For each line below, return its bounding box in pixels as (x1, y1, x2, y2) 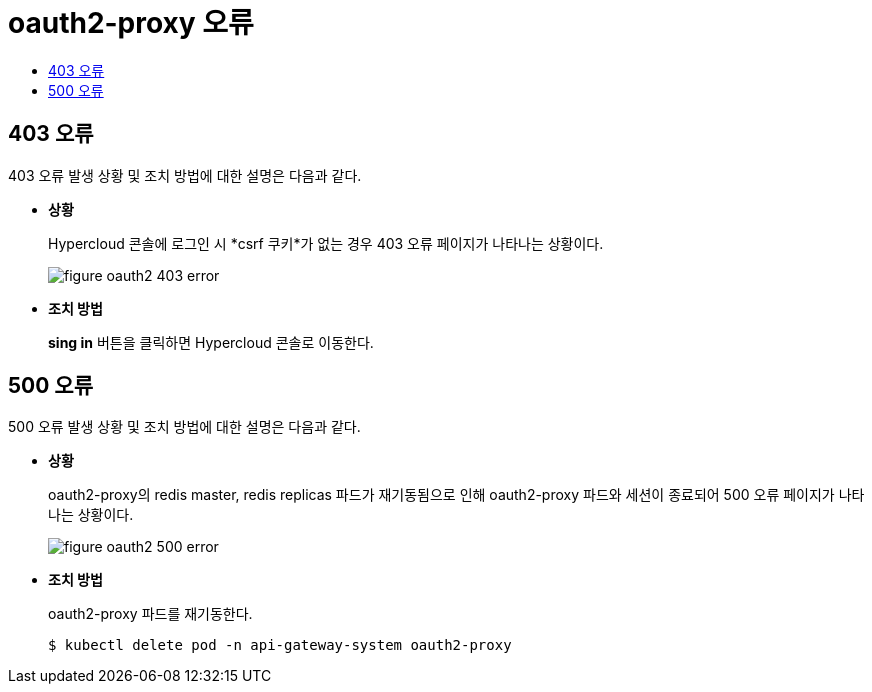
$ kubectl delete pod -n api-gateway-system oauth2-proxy (48, 637, 512, 654)
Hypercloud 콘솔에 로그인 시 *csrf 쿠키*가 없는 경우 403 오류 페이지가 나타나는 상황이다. (48, 234, 604, 252)
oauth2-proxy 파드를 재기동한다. (48, 605, 253, 623)
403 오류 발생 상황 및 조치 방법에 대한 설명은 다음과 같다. (8, 166, 362, 184)
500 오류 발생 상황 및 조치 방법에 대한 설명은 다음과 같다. (8, 418, 361, 436)
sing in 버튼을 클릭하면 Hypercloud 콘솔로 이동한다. (48, 333, 374, 351)
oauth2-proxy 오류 (8, 6, 254, 40)
